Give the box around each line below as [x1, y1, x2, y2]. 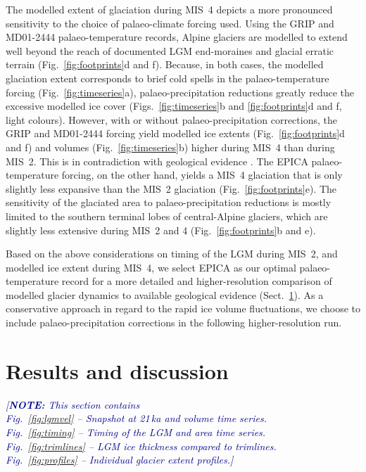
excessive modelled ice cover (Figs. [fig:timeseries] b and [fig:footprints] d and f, [6, 98, 342, 113]
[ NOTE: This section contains [6, 397, 140, 412]
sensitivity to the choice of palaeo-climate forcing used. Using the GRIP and [6, 15, 334, 30]
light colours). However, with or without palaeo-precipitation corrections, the [6, 112, 337, 127]
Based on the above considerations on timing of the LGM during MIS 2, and [6, 246, 338, 261]
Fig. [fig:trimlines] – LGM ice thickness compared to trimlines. [6, 438, 277, 453]
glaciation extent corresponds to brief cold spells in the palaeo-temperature [6, 70, 329, 85]
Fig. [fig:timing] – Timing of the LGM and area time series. [6, 424, 266, 439]
